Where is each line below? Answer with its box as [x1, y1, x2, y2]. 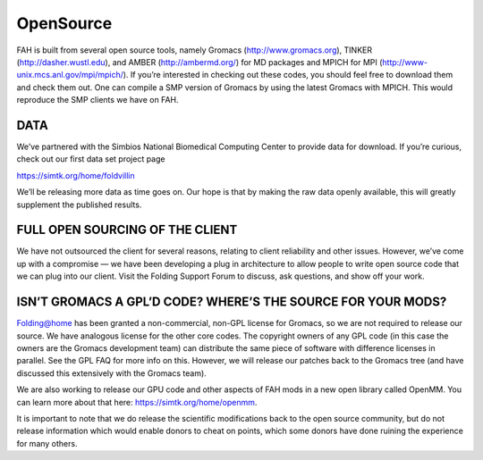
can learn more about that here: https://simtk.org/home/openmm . [16, 397, 258, 407]
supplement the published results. [16, 199, 142, 210]
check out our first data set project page [16, 154, 165, 164]
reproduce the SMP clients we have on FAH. [16, 95, 179, 105]
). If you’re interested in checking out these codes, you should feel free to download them [123, 70, 453, 80]
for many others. [16, 438, 78, 448]
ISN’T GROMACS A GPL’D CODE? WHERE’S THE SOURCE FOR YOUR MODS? [16, 295, 447, 310]
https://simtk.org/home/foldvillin [16, 170, 135, 180]
